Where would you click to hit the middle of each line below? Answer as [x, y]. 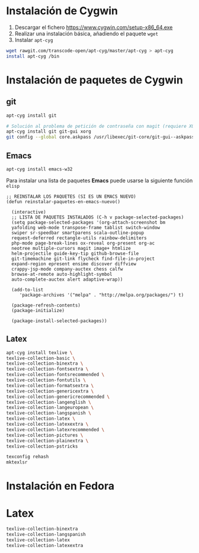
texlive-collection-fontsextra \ [47, 369]
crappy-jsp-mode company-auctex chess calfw [67, 269]
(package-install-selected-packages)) [60, 321]
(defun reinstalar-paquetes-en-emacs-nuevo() [63, 202]
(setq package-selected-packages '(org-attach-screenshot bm [89, 222]
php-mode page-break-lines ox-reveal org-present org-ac [83, 243]
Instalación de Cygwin [62, 11]
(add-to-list [28, 290]
